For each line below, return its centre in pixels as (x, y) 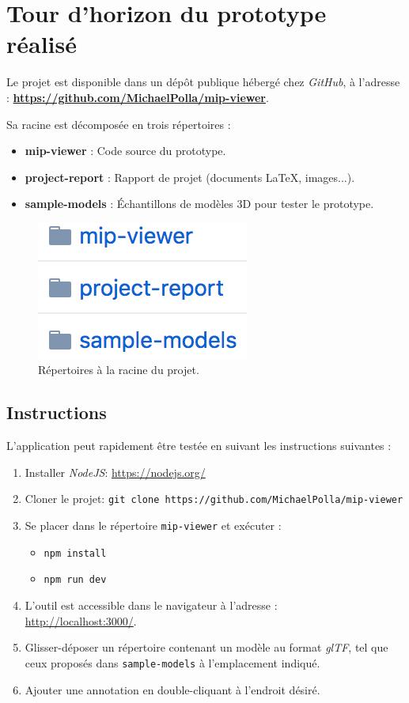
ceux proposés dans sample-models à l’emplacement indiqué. (172, 662)
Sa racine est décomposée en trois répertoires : (119, 124)
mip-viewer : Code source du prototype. (125, 151)
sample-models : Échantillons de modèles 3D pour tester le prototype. (199, 204)
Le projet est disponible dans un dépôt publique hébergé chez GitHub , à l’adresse (203, 82)
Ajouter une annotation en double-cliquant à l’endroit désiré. (172, 689)
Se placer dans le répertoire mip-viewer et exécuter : (153, 525)
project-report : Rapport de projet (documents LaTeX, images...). (190, 177)
